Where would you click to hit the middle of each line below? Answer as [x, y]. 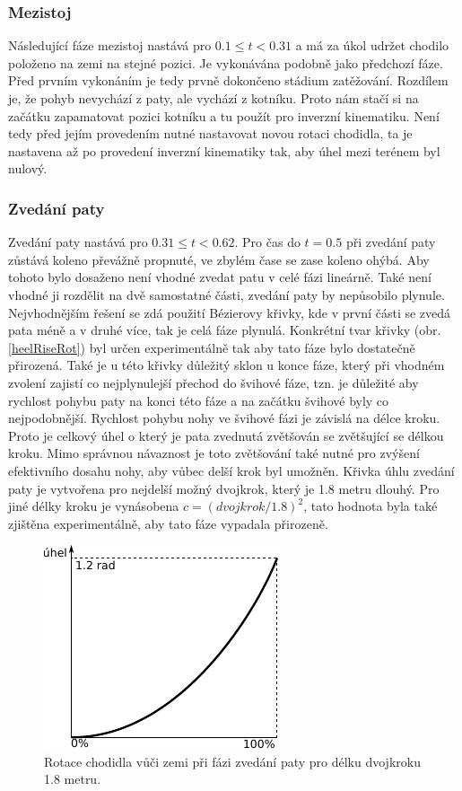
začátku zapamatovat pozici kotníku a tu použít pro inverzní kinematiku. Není [224, 115]
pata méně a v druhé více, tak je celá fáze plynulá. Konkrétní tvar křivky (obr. [225, 330]
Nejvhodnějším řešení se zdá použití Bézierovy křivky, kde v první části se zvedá [230, 312]
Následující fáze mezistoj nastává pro [110, 45]
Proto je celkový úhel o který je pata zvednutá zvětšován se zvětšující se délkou [226, 435]
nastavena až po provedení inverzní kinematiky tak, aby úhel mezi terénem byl [224, 150]
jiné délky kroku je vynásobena [94, 506]
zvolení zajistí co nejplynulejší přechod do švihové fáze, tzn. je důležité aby [214, 382]
